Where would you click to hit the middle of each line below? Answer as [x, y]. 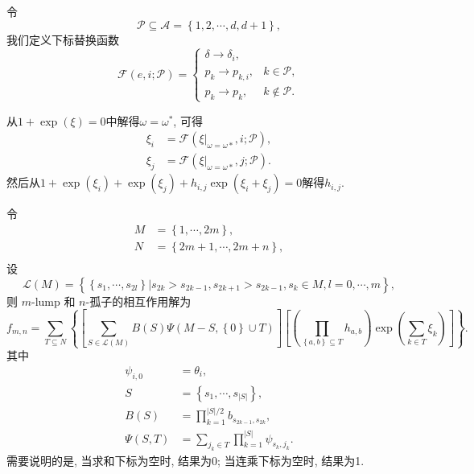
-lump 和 [53, 301]
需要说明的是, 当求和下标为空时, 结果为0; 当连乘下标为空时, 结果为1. [185, 461]
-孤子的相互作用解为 [138, 301]
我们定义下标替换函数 [63, 39]
